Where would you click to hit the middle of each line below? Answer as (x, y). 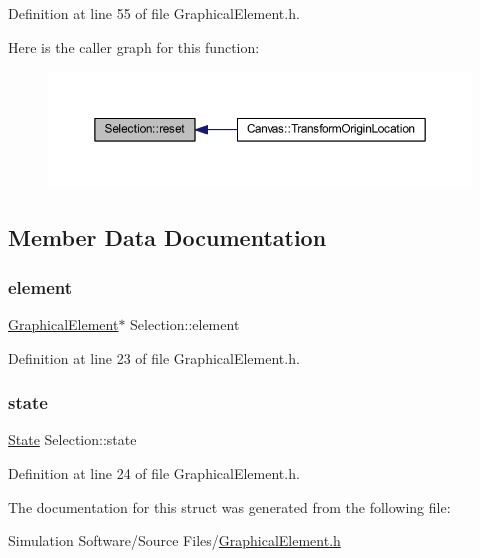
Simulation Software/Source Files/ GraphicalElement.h (174, 540)
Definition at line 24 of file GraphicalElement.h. (154, 472)
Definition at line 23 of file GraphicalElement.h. (154, 357)
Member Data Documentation (167, 237)
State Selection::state (72, 439)
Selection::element (185, 323)
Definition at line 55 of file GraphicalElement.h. (154, 13)
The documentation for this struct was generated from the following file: (229, 506)
